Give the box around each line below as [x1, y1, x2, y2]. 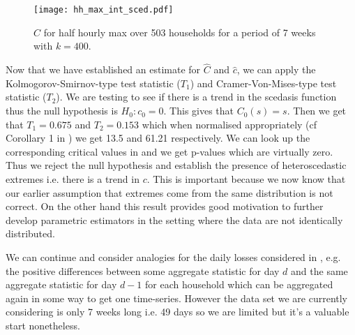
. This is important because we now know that [146, 172, 346, 186]
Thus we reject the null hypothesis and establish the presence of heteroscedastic [6, 158, 347, 172]
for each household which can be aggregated [145, 277, 333, 292]
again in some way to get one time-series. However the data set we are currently [6, 290, 347, 305]
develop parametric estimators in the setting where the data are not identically [6, 212, 343, 227]
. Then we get [287, 103, 347, 118]
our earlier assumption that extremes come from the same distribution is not [6, 185, 333, 200]
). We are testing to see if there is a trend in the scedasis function [56, 89, 337, 104]
